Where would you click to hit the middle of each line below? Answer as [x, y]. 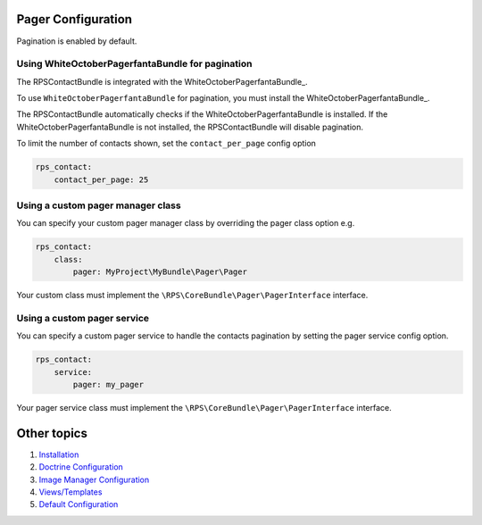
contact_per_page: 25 [101, 179]
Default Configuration [79, 504]
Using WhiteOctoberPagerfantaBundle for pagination [134, 64]
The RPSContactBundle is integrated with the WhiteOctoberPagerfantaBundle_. [162, 81]
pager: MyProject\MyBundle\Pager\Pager [160, 272]
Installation [59, 454]
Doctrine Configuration [81, 467]
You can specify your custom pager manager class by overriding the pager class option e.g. [186, 223]
